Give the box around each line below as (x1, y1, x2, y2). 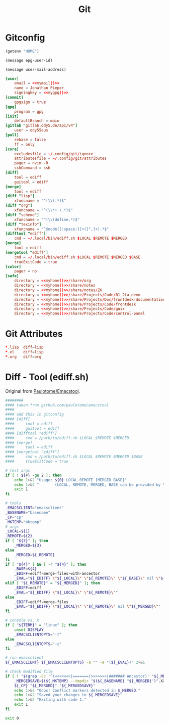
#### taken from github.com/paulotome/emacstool (5, 402, 109, 407)
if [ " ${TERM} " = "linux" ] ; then (5, 623, 78, 628)
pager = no (14, 269, 37, 274)
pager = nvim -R (14, 161, 49, 166)
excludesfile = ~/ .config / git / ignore (14, 151, 94, 156)
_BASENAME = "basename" (5, 510, 51, 515)
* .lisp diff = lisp (5, 345, 44, 350)
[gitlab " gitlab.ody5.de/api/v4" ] (5, 123, 78, 128)
